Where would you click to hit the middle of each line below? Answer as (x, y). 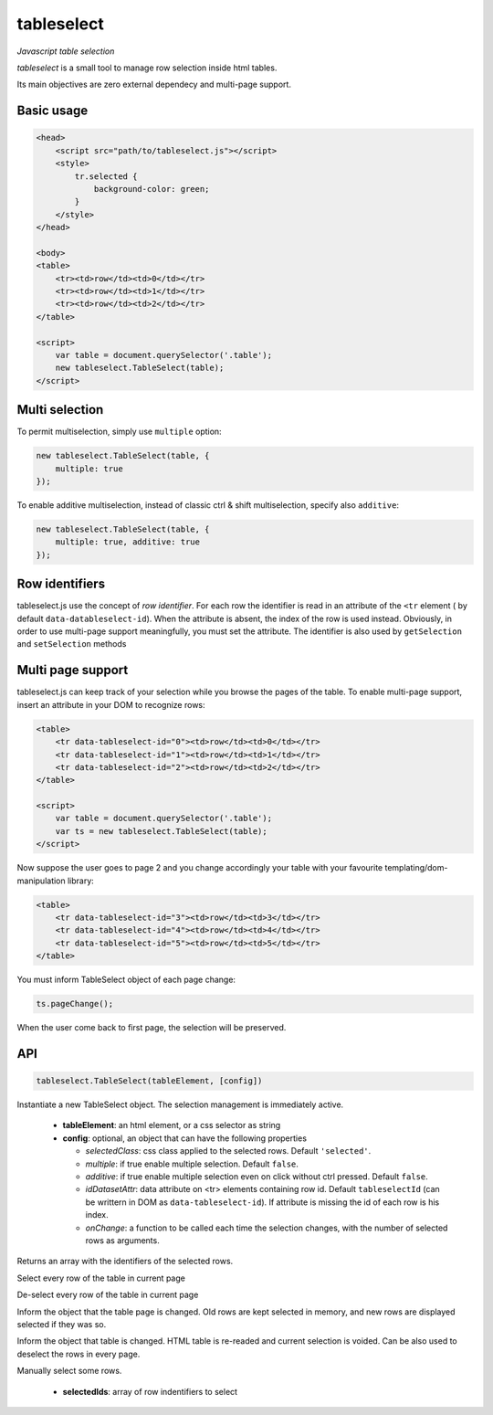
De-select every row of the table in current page (108, 1295)
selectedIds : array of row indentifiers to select (150, 1391)
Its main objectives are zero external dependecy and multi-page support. (154, 84)
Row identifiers (61, 584)
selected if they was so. (62, 1324)
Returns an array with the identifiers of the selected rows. (125, 1262)
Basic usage (52, 111)
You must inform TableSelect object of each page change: (126, 980)
